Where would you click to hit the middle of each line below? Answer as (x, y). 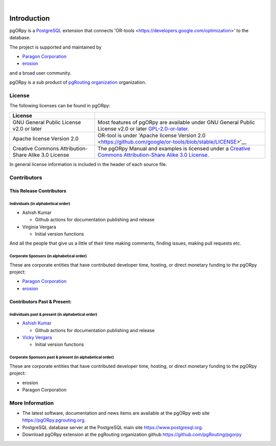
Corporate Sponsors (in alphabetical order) (48, 256)
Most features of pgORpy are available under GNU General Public (176, 122)
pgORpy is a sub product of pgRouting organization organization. (78, 82)
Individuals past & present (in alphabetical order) (53, 314)
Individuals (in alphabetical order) (40, 204)
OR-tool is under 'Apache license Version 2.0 (152, 135)
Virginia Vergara (39, 227)
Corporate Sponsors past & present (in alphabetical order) (62, 358)
